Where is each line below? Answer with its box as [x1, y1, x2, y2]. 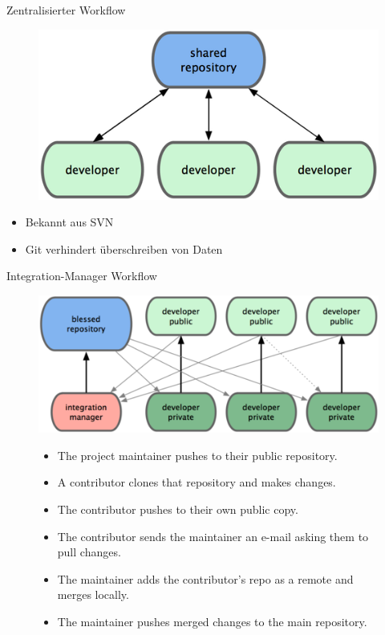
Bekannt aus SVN [25, 214, 114, 230]
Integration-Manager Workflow [6, 267, 157, 284]
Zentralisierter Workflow [6, 2, 126, 18]
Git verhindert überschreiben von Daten [25, 240, 223, 257]
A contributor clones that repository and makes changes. [57, 474, 336, 490]
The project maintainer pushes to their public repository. [57, 446, 338, 463]
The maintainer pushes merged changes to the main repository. [57, 613, 367, 629]
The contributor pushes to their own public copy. [57, 501, 298, 518]
